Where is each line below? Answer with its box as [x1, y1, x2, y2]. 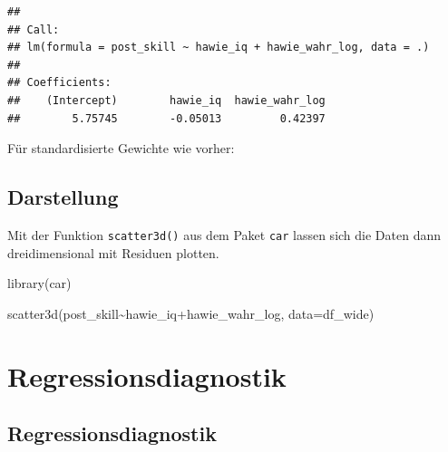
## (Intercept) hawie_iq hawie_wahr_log [7, 93, 326, 107]
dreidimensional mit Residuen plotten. [7, 243, 219, 262]
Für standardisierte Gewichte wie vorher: [7, 139, 235, 158]
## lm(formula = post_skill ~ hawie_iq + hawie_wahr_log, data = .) [7, 41, 430, 54]
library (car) [7, 274, 72, 293]
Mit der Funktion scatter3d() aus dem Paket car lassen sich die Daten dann [7, 225, 442, 244]
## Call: [7, 23, 60, 36]
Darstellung [7, 183, 119, 211]
